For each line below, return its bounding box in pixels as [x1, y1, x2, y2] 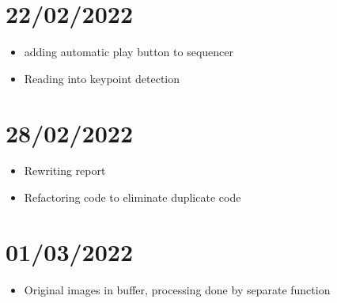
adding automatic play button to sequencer [24, 44, 233, 60]
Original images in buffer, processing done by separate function [24, 281, 331, 297]
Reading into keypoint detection [24, 70, 180, 86]
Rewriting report [24, 162, 106, 179]
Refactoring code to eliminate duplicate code [24, 189, 241, 206]
